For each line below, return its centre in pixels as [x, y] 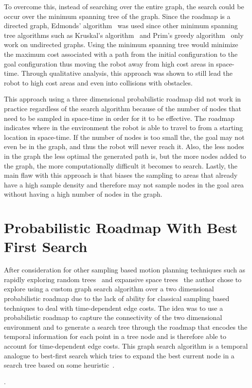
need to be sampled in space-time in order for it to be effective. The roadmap [119, 118]
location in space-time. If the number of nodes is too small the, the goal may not [124, 137]
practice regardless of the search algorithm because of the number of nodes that [123, 108]
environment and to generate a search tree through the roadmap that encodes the [126, 327]
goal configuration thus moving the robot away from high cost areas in [109, 63]
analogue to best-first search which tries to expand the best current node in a [119, 355]
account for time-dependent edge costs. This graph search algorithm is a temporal [126, 346]
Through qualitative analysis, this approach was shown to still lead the [127, 73]
